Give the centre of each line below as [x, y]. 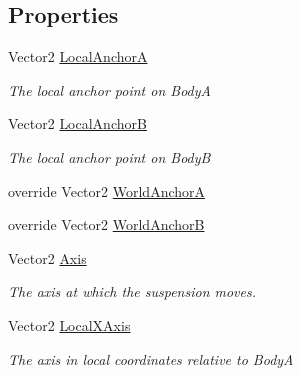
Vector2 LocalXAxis [69, 324]
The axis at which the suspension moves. [132, 291]
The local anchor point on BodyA [109, 89]
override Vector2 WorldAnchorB [106, 224]
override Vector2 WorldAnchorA [107, 190]
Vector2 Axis [47, 257]
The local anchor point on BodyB [109, 156]
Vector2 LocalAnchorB [77, 123]
